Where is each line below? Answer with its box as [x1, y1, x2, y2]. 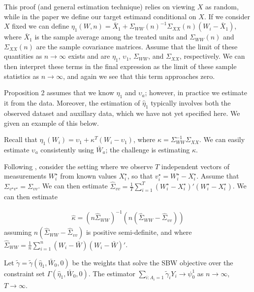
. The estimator [88, 268, 135, 278]
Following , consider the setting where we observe [4, 161, 153, 171]
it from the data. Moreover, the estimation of [4, 98, 140, 108]
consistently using [40, 144, 94, 154]
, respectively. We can [179, 51, 245, 61]
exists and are [68, 51, 110, 61]
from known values [60, 171, 117, 181]
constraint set [4, 268, 45, 278]
